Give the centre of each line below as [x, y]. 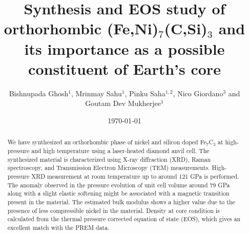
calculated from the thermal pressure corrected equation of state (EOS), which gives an [124, 219]
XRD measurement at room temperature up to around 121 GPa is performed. [135, 176]
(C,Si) [186, 28]
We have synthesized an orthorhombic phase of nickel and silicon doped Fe [107, 142]
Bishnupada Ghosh [39, 93]
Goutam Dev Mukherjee [123, 103]
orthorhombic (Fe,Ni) [81, 28]
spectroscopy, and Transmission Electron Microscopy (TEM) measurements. [109, 168]
